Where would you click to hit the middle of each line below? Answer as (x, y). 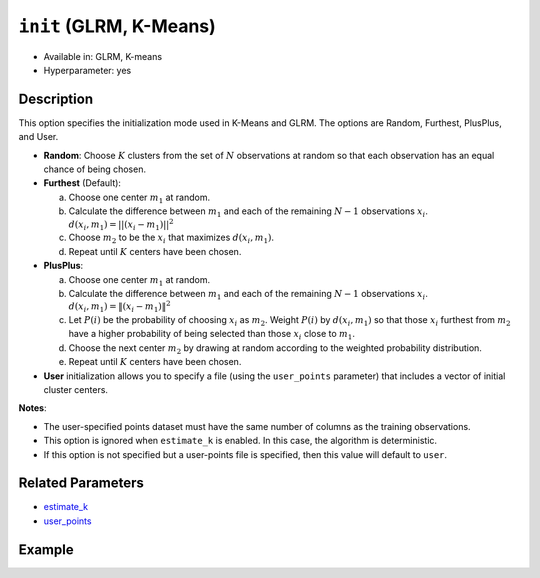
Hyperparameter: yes (87, 70)
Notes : (32, 408)
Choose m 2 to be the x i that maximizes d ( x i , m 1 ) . (171, 238)
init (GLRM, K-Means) (117, 26)
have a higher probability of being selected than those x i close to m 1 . (211, 335)
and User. (38, 137)
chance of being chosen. (95, 169)
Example (46, 549)
